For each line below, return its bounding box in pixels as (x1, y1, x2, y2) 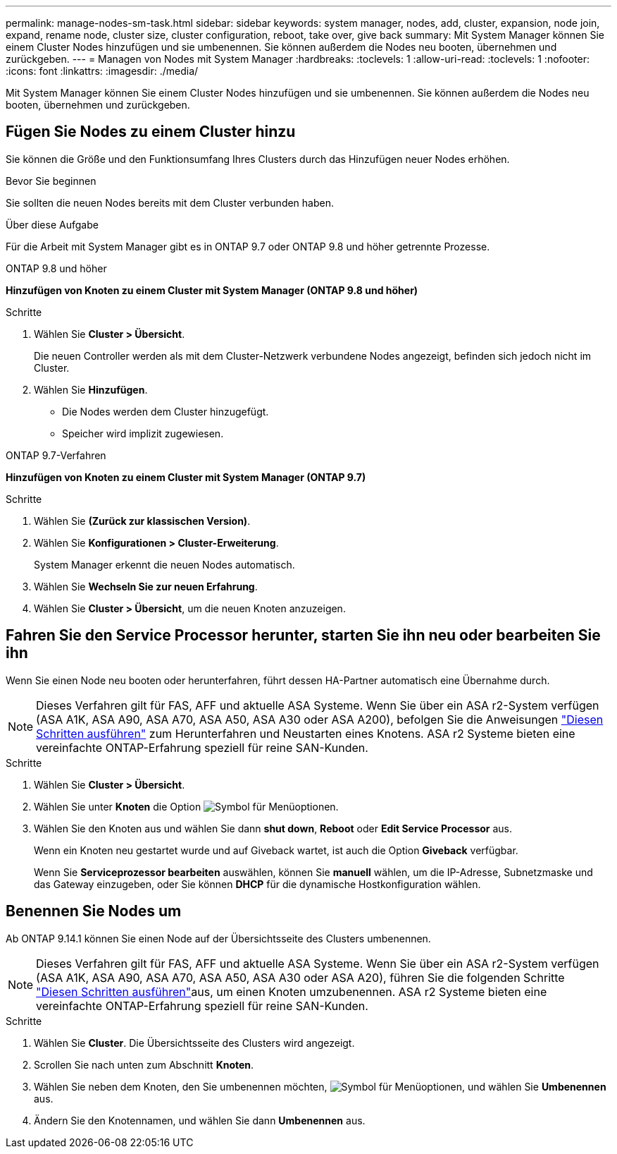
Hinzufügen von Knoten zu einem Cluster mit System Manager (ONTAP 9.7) (6, 470, 366, 483)
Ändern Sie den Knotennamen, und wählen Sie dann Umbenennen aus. (34, 1114, 366, 1126)
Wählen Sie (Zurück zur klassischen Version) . (34, 514, 251, 527)
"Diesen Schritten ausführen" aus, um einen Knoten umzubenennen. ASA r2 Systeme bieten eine (36, 984, 547, 999)
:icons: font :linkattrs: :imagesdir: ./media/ (6, 65, 199, 77)
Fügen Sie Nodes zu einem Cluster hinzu (6, 123, 296, 141)
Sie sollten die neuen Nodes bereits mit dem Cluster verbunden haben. (6, 196, 334, 209)
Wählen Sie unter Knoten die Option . (34, 800, 339, 813)
